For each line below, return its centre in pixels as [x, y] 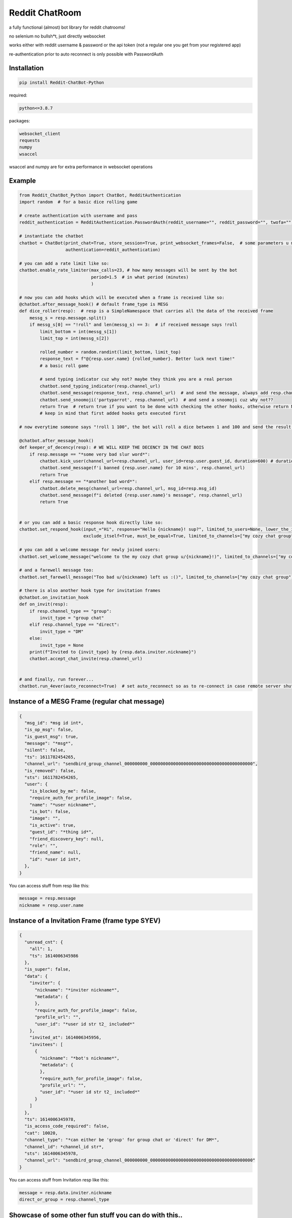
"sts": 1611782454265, [52, 778]
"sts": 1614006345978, [52, 1153]
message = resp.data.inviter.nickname [65, 1193]
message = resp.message [48, 898]
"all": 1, [41, 949]
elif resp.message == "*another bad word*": [83, 482]
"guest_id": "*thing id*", [62, 832]
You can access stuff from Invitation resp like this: [59, 1180]
